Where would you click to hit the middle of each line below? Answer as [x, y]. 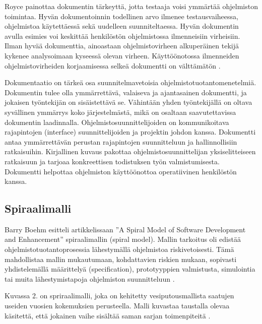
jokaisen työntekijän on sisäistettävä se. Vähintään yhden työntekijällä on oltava [128, 102]
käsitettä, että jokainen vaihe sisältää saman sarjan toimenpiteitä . [108, 315]
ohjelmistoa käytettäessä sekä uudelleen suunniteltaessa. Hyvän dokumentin [122, 26]
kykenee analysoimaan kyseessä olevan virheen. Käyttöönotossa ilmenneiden [122, 55]
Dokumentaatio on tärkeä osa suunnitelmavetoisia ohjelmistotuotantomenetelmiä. [130, 82]
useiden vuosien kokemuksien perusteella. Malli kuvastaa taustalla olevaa [117, 306]
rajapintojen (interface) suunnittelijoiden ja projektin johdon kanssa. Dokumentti [130, 132]
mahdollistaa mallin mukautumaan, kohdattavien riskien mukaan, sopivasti [121, 259]
